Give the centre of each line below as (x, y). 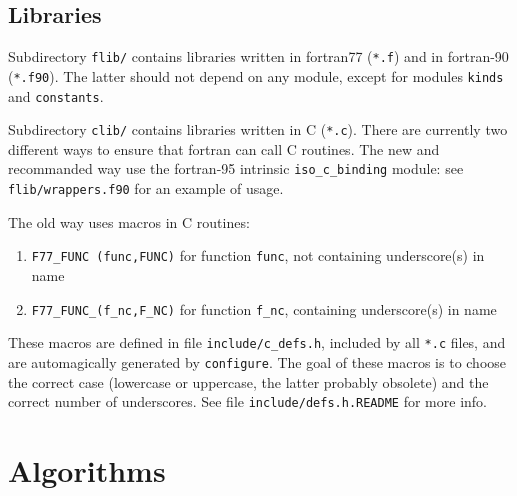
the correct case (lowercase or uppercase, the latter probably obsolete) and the (248, 381)
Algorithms (87, 469)
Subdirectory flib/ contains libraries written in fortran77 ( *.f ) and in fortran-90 (258, 56)
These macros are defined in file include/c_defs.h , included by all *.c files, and (257, 342)
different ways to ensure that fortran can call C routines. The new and (224, 148)
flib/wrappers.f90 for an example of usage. (146, 188)
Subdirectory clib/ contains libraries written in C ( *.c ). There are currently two (258, 129)
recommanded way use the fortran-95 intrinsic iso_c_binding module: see (236, 168)
